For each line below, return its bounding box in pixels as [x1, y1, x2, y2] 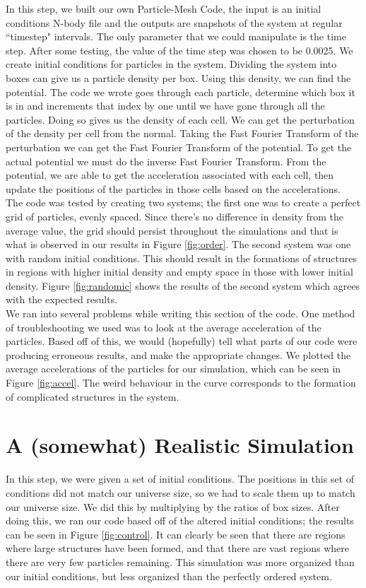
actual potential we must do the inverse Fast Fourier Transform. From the [6, 153, 326, 168]
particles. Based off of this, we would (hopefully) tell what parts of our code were [6, 334, 358, 348]
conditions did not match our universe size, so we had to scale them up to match [6, 485, 355, 500]
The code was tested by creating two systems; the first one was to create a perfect [6, 195, 361, 210]
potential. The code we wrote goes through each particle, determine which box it [6, 84, 355, 99]
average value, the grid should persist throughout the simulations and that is [6, 223, 338, 237]
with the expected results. [6, 292, 118, 307]
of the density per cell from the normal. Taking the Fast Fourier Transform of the [6, 126, 359, 141]
